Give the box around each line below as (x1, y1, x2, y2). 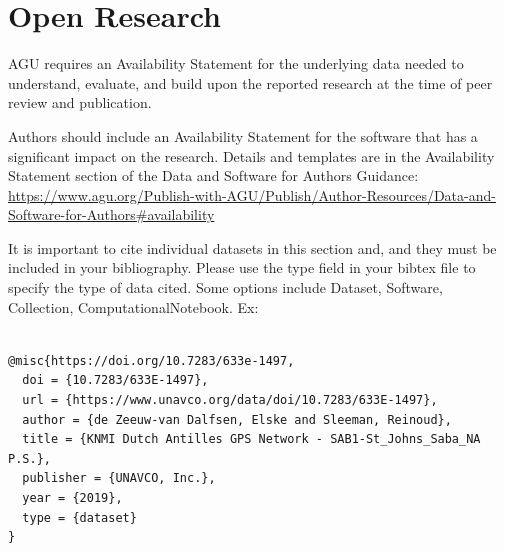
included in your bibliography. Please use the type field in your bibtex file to (8, 257, 476, 278)
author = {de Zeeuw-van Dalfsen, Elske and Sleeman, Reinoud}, (22, 412, 452, 427)
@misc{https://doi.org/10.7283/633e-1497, (8, 353, 295, 368)
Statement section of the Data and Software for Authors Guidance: (8, 165, 419, 186)
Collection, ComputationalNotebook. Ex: (8, 296, 259, 317)
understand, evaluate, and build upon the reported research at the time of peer (8, 72, 493, 93)
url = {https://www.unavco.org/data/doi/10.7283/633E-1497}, (22, 393, 438, 408)
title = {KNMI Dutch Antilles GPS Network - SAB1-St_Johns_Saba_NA (22, 432, 481, 447)
